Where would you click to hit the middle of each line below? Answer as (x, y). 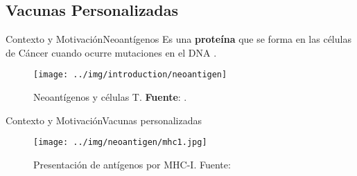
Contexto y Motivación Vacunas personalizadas (104, 120)
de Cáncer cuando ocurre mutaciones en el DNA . (111, 52)
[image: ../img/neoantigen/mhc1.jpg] (120, 143)
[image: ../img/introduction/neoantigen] (130, 75)
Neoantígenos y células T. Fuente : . (110, 97)
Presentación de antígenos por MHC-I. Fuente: (132, 164)
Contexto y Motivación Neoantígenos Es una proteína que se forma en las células (178, 39)
